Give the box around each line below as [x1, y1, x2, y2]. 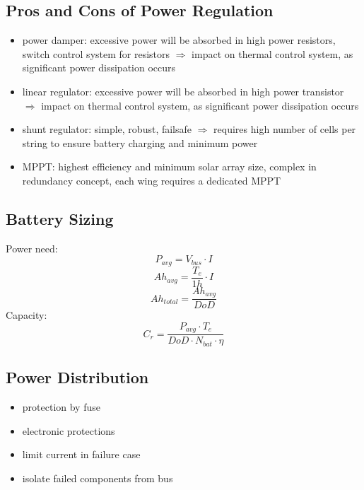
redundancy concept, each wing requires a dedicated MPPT [22, 173, 281, 187]
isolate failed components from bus [22, 470, 173, 485]
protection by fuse [22, 399, 100, 414]
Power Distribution [6, 366, 149, 388]
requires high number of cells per [213, 122, 356, 136]
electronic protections [22, 423, 115, 438]
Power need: [6, 240, 58, 255]
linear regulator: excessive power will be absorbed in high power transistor [22, 83, 344, 98]
